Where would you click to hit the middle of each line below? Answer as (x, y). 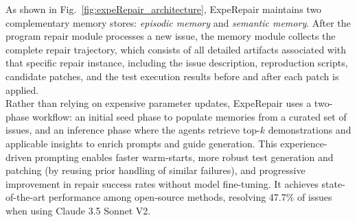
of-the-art (25, 197)
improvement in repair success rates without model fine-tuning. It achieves (162, 183)
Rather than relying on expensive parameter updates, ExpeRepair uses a (159, 103)
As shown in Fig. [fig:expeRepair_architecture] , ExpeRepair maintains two (164, 9)
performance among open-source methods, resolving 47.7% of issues (190, 197)
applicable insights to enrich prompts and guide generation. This (141, 143)
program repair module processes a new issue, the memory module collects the (171, 36)
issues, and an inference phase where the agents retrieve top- (133, 130)
